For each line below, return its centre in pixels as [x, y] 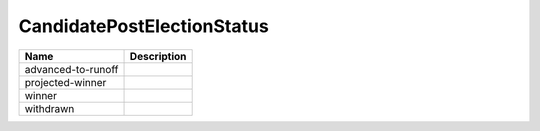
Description [158, 56]
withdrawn [49, 108]
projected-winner [65, 82]
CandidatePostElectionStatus [143, 26]
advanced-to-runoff [71, 69]
